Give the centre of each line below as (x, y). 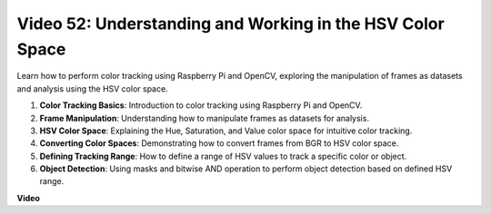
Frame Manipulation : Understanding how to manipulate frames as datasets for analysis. (205, 118)
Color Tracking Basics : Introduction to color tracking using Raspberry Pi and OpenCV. (201, 105)
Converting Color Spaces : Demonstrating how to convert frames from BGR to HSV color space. (219, 143)
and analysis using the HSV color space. (92, 88)
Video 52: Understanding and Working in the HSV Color (230, 24)
